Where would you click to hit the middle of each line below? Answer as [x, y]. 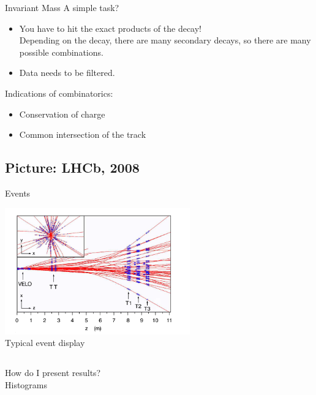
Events [18, 193]
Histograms [26, 384]
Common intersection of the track [83, 134]
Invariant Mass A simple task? [62, 7]
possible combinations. [61, 52]
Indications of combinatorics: [59, 93]
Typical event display [45, 343]
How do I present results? [53, 373]
